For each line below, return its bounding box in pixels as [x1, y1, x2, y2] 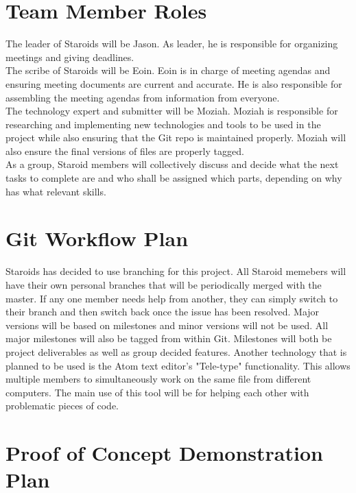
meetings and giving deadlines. [5, 49, 134, 64]
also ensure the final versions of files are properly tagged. [5, 143, 244, 158]
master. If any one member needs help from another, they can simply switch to [5, 291, 338, 305]
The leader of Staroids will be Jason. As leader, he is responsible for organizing [5, 36, 338, 51]
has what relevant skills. [5, 184, 106, 198]
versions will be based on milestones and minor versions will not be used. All [5, 317, 329, 332]
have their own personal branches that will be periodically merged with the [5, 277, 322, 291]
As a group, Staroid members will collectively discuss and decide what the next [5, 157, 339, 171]
